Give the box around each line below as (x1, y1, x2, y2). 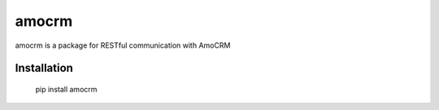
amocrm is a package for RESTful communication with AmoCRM (15, 40, 231, 50)
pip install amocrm (35, 84, 98, 94)
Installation (15, 61, 73, 75)
